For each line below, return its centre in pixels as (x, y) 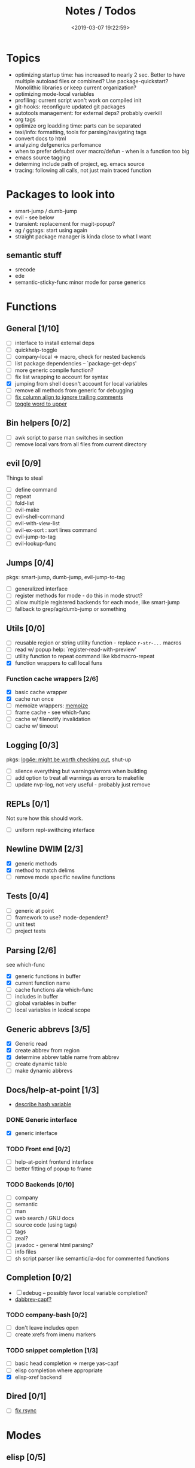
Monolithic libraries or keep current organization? (75, 87)
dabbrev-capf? (33, 1299)
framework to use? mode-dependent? (62, 917)
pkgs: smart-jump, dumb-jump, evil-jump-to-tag (66, 577)
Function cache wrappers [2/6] (52, 679)
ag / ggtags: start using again (51, 230)
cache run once (34, 698)
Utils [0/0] (26, 628)
